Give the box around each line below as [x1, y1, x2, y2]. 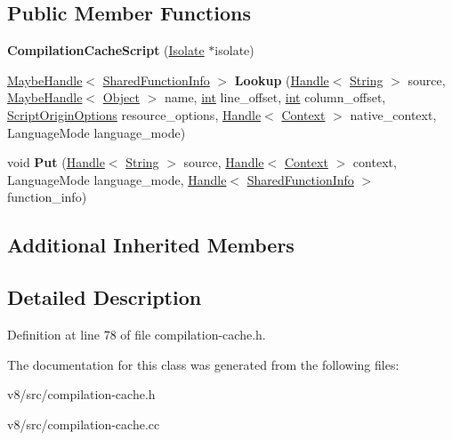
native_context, [350, 105, 437, 124]
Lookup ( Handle [234, 70, 329, 89]
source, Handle [183, 153, 264, 172]
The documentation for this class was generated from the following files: [7, 355, 400, 373]
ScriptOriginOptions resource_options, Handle [7, 105, 262, 124]
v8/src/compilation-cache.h [7, 385, 156, 404]
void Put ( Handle [7, 153, 105, 172]
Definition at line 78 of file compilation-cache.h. [7, 324, 266, 343]
